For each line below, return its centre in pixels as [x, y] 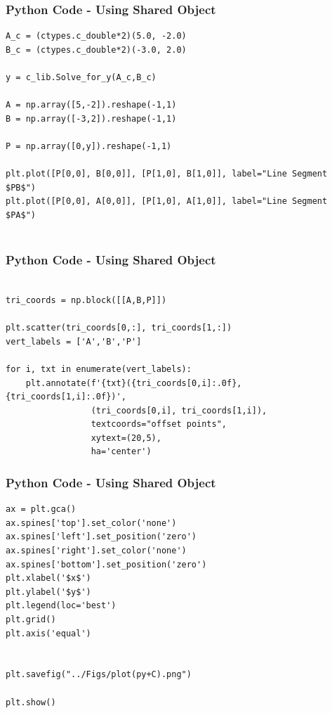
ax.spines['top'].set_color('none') [91, 523]
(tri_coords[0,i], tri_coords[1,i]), [179, 410]
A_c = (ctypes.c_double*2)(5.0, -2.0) [96, 36]
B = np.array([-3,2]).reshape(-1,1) [91, 118]
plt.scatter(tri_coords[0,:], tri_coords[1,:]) [119, 328]
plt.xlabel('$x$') [48, 578]
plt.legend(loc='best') [61, 606]
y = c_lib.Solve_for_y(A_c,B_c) [81, 77]
